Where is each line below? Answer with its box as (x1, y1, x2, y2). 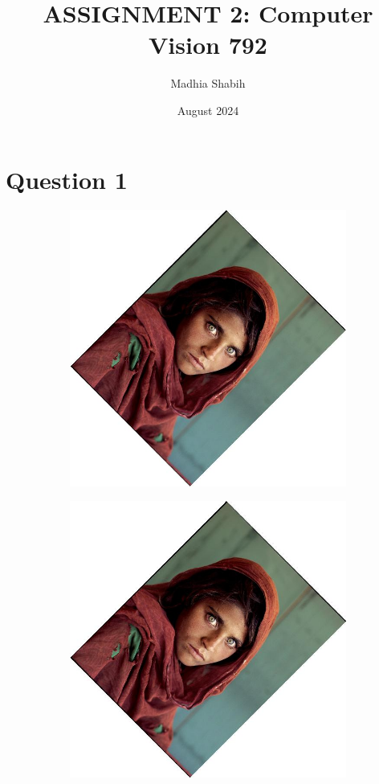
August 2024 (177, 101, 239, 118)
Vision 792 (149, 28, 267, 61)
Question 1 (6, 162, 128, 195)
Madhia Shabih (170, 75, 246, 92)
